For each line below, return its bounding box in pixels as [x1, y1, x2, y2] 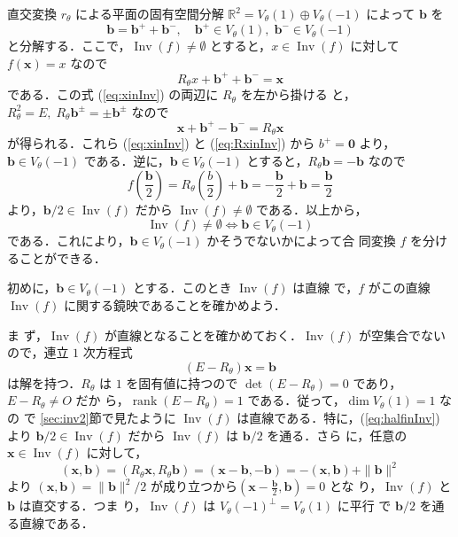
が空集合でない [359, 325, 446, 344]
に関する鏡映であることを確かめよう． [63, 295, 286, 314]
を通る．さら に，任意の [267, 425, 408, 444]
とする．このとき [132, 278, 232, 297]
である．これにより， [7, 231, 130, 250]
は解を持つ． [7, 373, 82, 392]
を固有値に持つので [126, 373, 238, 392]
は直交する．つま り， [19, 496, 147, 515]
